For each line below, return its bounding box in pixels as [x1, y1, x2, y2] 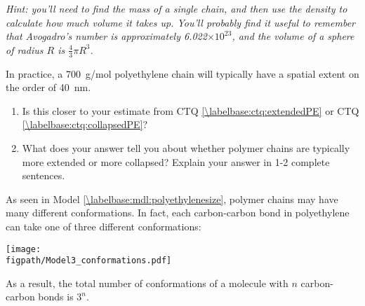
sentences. [22, 168, 65, 183]
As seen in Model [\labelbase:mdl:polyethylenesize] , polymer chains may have [6, 191, 338, 206]
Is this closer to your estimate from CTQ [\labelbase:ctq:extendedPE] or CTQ [22, 103, 359, 118]
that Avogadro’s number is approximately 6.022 [6, 29, 207, 43]
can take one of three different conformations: [6, 218, 201, 233]
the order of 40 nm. [6, 80, 91, 95]
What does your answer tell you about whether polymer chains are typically [22, 140, 350, 155]
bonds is [38, 289, 74, 304]
